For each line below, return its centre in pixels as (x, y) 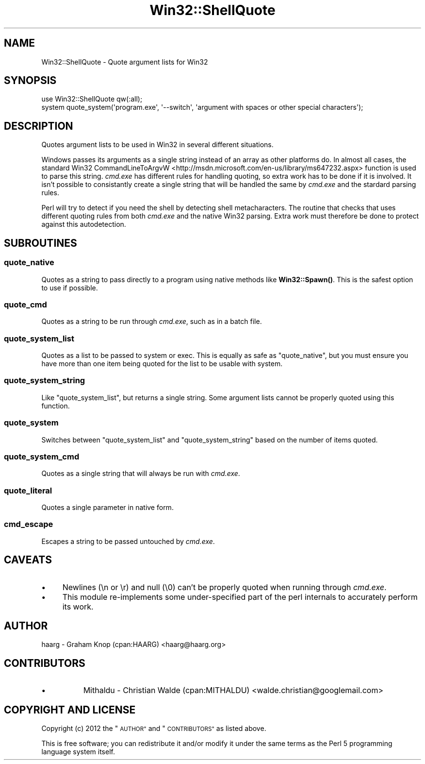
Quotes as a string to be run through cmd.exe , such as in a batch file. (152, 322)
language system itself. (78, 752)
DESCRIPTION (39, 126)
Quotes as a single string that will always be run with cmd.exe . (141, 474)
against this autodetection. (84, 224)
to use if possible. (70, 288)
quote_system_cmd (42, 456)
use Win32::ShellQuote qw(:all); (92, 99)
